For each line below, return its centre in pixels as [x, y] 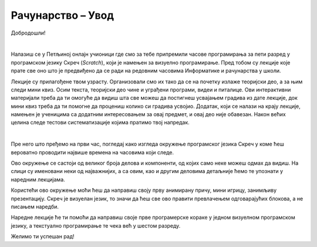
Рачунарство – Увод [63, 15]
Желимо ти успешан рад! [43, 236]
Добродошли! [28, 33]
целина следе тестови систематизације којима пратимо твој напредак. [100, 123]
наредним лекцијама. [38, 180]
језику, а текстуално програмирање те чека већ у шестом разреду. [96, 225]
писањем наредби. [35, 207]
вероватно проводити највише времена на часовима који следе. [92, 152]
